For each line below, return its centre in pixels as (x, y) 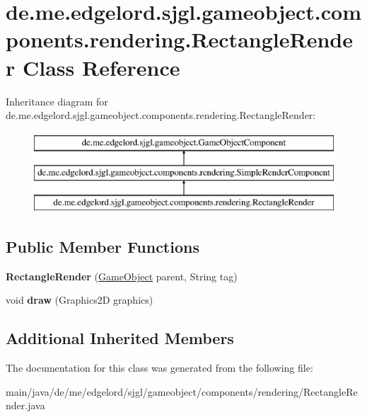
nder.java (25, 405)
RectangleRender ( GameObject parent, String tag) (122, 276)
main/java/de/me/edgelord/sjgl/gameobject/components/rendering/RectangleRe (182, 391)
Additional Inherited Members (120, 338)
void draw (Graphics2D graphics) (80, 300)
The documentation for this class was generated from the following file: (159, 368)
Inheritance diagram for (57, 101)
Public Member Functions (103, 247)
